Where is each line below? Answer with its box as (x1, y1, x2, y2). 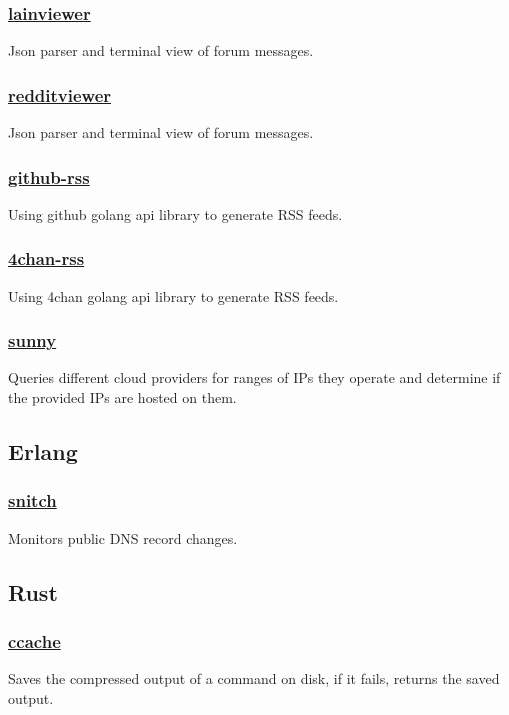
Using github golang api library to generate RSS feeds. (8, 203, 343, 224)
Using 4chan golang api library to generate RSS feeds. (8, 285, 339, 306)
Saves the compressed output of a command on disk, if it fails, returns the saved (8, 668, 500, 689)
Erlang (8, 436, 78, 467)
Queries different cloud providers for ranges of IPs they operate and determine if (8, 367, 501, 388)
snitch (8, 488, 57, 513)
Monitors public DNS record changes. (8, 527, 238, 548)
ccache (8, 628, 61, 653)
